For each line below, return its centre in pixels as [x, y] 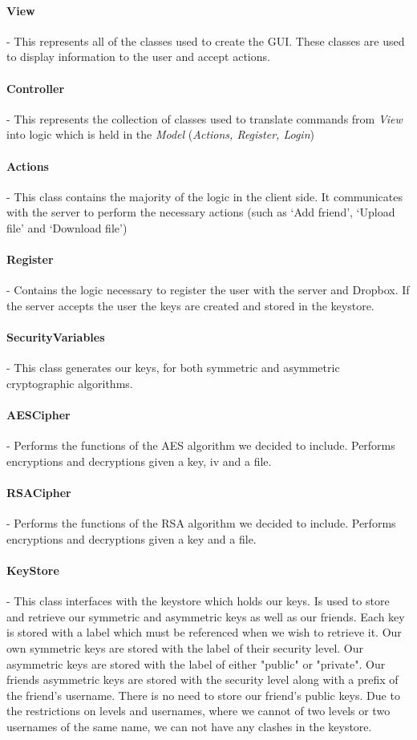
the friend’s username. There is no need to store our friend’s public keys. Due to [203, 695]
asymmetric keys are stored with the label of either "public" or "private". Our [196, 663]
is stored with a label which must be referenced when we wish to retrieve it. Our [204, 632]
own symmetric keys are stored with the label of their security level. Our [185, 648]
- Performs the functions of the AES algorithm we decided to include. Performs [201, 445]
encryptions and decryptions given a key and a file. [132, 538]
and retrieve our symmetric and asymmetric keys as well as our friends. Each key [206, 616]
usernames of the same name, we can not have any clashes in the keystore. [189, 727]
